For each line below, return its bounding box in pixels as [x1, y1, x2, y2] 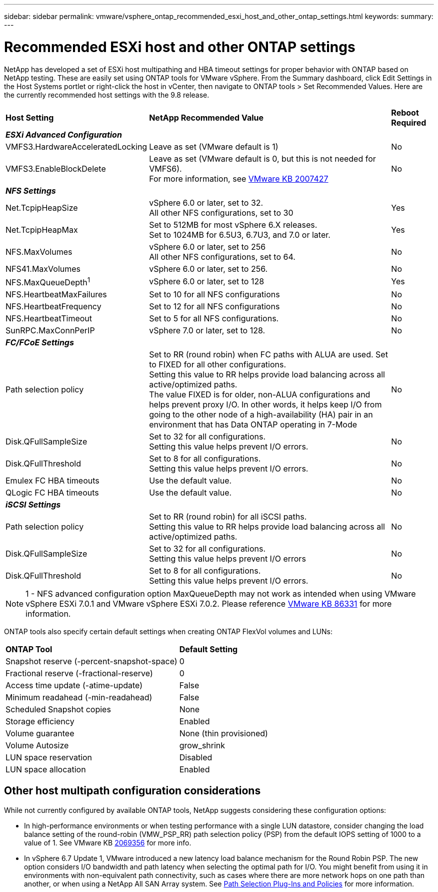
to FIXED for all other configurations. [149, 359, 286, 369]
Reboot [391, 107, 419, 118]
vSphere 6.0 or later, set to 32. [149, 197, 263, 208]
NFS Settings [5, 185, 56, 196]
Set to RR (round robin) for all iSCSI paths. [149, 511, 307, 522]
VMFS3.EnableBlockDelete [5, 163, 106, 174]
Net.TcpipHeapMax [5, 224, 78, 235]
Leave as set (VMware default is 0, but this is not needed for [149, 153, 376, 164]
